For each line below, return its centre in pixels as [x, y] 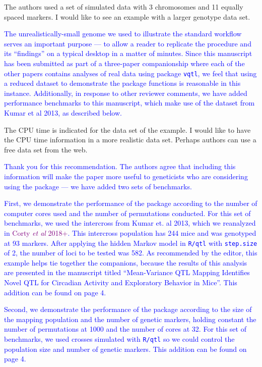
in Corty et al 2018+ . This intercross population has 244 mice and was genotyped [130, 232]
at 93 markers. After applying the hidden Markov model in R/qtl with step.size [131, 243]
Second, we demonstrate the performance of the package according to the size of [128, 309]
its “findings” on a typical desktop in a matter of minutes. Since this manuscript [128, 53]
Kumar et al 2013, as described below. [63, 113]
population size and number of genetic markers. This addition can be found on [125, 349]
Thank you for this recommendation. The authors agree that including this [120, 166]
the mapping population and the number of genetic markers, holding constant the [130, 319]
